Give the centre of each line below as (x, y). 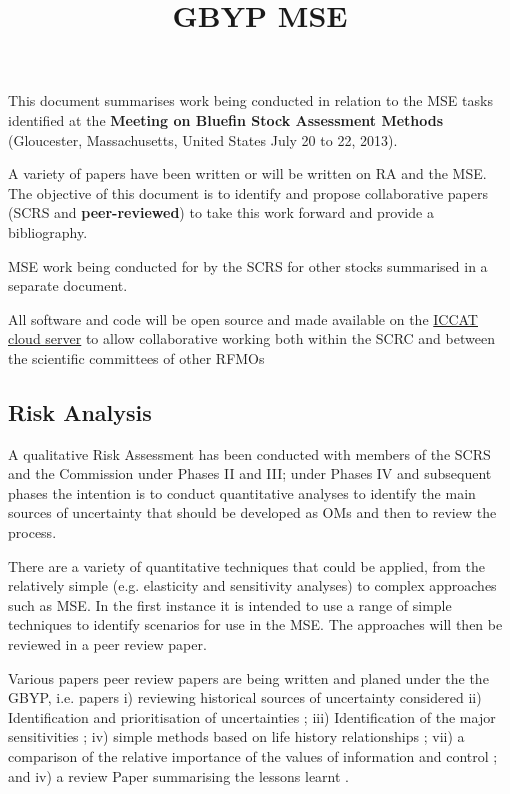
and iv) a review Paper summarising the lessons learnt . (178, 775)
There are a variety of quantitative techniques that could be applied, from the (247, 565)
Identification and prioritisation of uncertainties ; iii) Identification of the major (252, 716)
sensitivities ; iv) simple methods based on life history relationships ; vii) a (236, 736)
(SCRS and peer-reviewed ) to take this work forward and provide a (221, 212)
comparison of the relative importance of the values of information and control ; (253, 756)
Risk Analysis (80, 411)
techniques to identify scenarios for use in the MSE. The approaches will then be (255, 624)
